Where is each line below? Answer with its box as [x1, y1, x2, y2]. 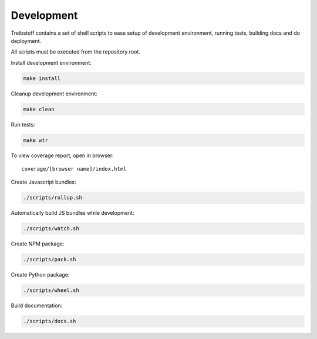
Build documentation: [11, 302, 63, 309]
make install [23, 75, 61, 82]
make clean [23, 106, 55, 112]
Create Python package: [11, 271, 70, 278]
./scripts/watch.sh [23, 225, 79, 232]
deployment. [11, 37, 41, 44]
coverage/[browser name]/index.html [21, 165, 127, 172]
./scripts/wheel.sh [23, 287, 79, 294]
